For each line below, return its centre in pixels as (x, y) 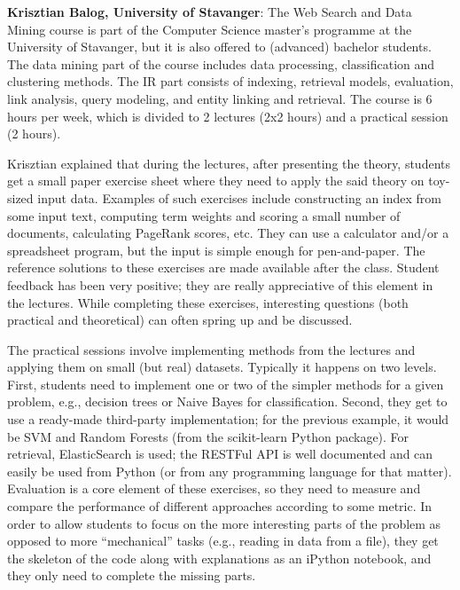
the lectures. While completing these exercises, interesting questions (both (208, 302)
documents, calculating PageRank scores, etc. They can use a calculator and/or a (228, 233)
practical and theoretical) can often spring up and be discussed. (180, 320)
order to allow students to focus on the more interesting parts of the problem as (224, 523)
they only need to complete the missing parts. (132, 575)
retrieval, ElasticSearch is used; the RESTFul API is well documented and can (220, 454)
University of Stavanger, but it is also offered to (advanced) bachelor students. (219, 47)
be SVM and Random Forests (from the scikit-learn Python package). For (208, 436)
